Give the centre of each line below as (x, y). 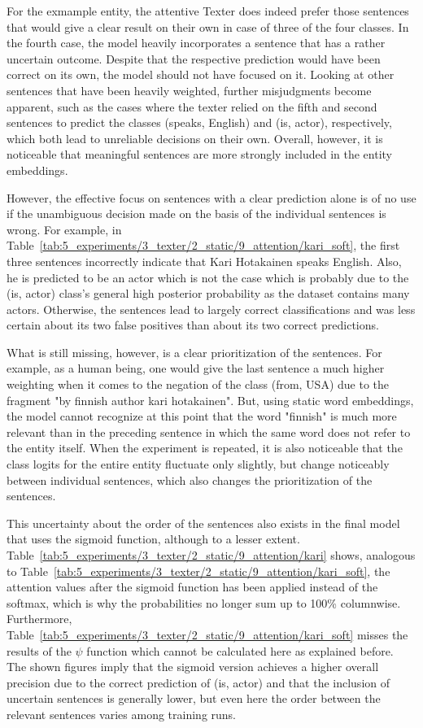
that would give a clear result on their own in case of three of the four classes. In (208, 26)
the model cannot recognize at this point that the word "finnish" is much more (202, 416)
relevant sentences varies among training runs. (122, 714)
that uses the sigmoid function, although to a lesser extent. (153, 539)
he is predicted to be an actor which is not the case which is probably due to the (208, 277)
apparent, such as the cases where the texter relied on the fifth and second (192, 106)
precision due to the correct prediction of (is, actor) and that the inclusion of (198, 682)
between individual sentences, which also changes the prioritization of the (190, 480)
